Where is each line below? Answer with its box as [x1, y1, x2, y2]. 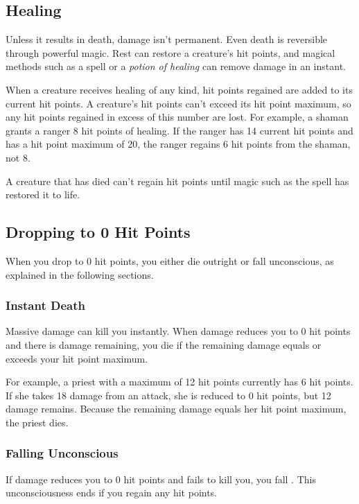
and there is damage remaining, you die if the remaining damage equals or [6, 337, 322, 351]
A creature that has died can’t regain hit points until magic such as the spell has [6, 173, 349, 188]
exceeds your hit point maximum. [6, 351, 148, 365]
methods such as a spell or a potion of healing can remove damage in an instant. [6, 59, 346, 73]
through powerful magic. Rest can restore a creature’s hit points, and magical [6, 45, 335, 60]
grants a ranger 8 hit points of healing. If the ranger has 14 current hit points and [6, 123, 353, 137]
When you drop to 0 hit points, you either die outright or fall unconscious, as [6, 253, 334, 268]
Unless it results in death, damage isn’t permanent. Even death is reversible [6, 32, 328, 46]
